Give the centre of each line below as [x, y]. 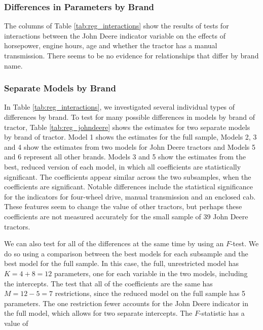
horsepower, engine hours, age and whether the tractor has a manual [111, 45]
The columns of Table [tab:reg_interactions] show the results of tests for [117, 26]
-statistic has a [222, 313]
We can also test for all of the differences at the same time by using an [114, 243]
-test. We [245, 243]
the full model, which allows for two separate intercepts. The [98, 313]
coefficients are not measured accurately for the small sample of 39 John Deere [126, 216]
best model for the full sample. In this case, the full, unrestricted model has [121, 263]
